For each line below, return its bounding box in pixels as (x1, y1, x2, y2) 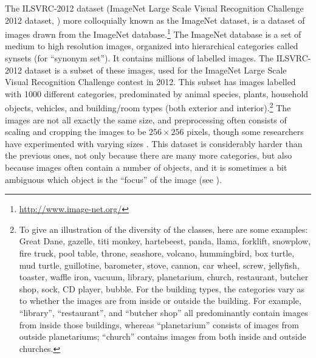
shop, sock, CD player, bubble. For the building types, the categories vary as (19, 282, 304, 295)
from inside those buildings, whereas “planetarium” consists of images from (19, 318, 299, 331)
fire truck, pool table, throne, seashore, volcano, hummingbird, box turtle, (19, 247, 295, 259)
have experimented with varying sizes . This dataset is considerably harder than (5, 137, 303, 150)
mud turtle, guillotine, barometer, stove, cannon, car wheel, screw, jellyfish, (19, 258, 300, 271)
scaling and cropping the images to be (5, 125, 146, 138)
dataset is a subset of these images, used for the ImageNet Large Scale (24, 63, 287, 76)
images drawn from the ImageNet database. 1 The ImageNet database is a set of (5, 26, 301, 40)
